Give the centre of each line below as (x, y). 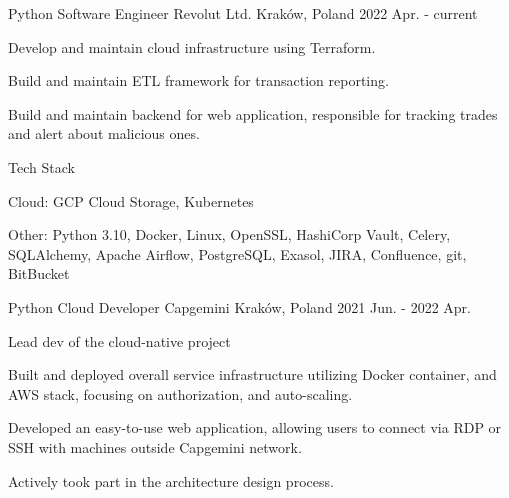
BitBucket (39, 273)
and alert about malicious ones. (104, 133)
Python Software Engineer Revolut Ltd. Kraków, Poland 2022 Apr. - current (243, 13)
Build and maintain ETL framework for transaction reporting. (198, 80)
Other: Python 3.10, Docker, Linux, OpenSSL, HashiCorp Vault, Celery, (229, 234)
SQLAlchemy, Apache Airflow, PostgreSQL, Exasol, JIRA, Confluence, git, (237, 253)
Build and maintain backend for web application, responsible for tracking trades (253, 113)
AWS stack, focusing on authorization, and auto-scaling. (180, 393)
